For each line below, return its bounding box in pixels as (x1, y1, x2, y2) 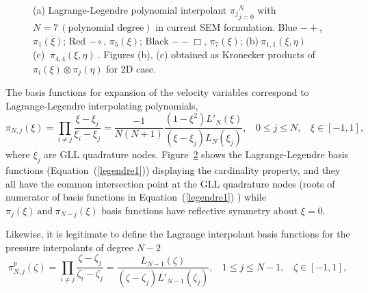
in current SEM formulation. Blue (155, 20, 298, 34)
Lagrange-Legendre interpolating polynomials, (5, 98, 198, 112)
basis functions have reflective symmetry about (101, 203, 298, 217)
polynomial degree (68, 23, 144, 34)
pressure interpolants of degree (5, 240, 134, 254)
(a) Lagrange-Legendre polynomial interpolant (33, 3, 227, 16)
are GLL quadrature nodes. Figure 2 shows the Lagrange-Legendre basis (44, 147, 349, 162)
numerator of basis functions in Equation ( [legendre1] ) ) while (5, 190, 266, 204)
